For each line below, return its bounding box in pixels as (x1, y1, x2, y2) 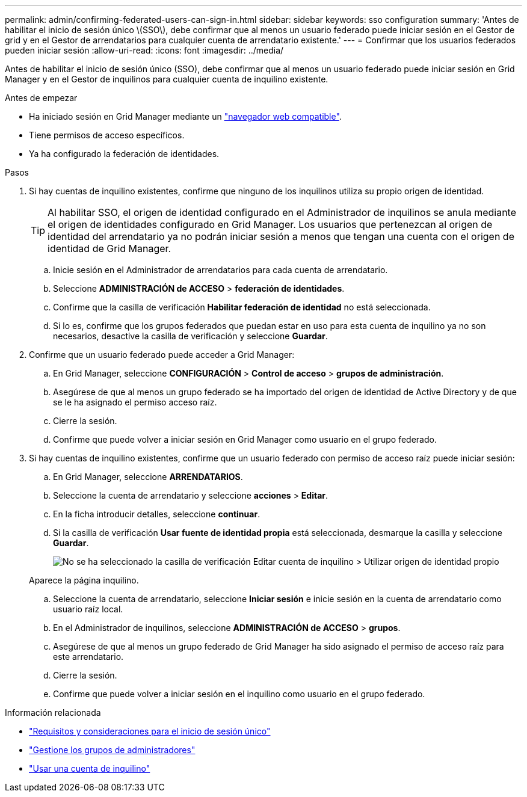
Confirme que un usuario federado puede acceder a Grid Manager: (29, 349, 295, 360)
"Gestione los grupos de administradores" (29, 745, 196, 755)
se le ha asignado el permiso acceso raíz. (53, 397, 217, 407)
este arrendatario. (53, 651, 124, 662)
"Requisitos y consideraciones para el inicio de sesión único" (29, 726, 271, 736)
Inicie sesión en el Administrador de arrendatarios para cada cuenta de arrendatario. (53, 265, 388, 275)
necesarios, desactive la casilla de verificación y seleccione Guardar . (53, 331, 328, 341)
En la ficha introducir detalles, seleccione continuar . (53, 509, 260, 519)
